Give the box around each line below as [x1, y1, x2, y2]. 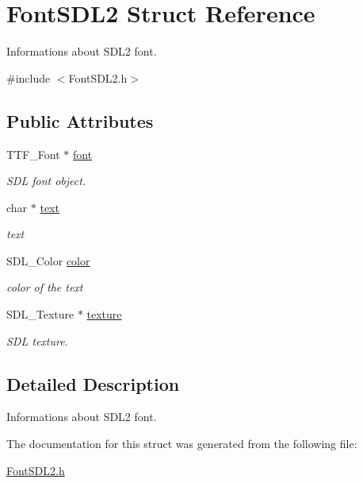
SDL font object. [6, 172, 86, 189]
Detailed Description [6, 371, 180, 396]
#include [6, 69, 51, 86]
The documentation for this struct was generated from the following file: [6, 435, 357, 452]
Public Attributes [6, 108, 154, 133]
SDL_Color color [6, 252, 90, 269]
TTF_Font [6, 145, 60, 162]
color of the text [6, 279, 83, 296]
